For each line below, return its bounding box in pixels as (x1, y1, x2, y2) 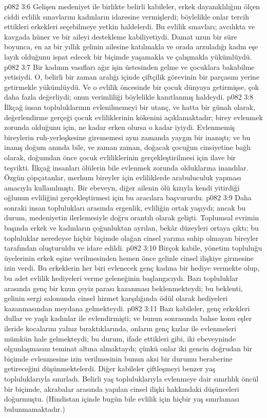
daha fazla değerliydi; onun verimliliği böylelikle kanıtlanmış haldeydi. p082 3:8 (4, 91, 254, 102)
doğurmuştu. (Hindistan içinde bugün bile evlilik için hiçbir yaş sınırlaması (4, 393, 239, 404)
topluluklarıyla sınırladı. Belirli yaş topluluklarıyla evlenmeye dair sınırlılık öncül (4, 373, 259, 384)
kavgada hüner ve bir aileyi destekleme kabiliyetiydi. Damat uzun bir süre (4, 31, 237, 42)
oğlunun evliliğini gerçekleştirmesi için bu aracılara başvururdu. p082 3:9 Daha (4, 192, 252, 203)
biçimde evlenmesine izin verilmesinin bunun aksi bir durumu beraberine (4, 353, 233, 364)
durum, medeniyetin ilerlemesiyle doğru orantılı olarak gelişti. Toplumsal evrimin (4, 212, 259, 223)
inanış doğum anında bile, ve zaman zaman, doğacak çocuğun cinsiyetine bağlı (4, 142, 251, 153)
